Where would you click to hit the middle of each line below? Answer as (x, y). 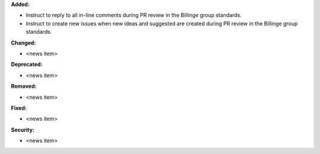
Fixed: (19, 108)
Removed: (24, 86)
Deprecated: (27, 65)
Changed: (23, 43)
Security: (23, 130)
